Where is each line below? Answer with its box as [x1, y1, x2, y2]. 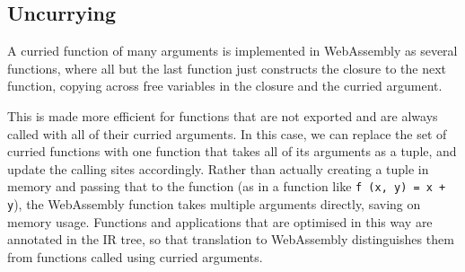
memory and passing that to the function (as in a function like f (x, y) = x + [7, 177, 446, 196]
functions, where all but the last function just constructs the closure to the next [7, 58, 447, 77]
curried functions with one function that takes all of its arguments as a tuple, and [7, 142, 457, 161]
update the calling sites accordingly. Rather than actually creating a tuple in [7, 159, 429, 178]
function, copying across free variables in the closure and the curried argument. [7, 76, 443, 95]
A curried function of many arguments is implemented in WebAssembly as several [7, 41, 458, 60]
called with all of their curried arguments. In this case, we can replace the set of [7, 124, 447, 143]
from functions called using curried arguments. [7, 247, 263, 266]
